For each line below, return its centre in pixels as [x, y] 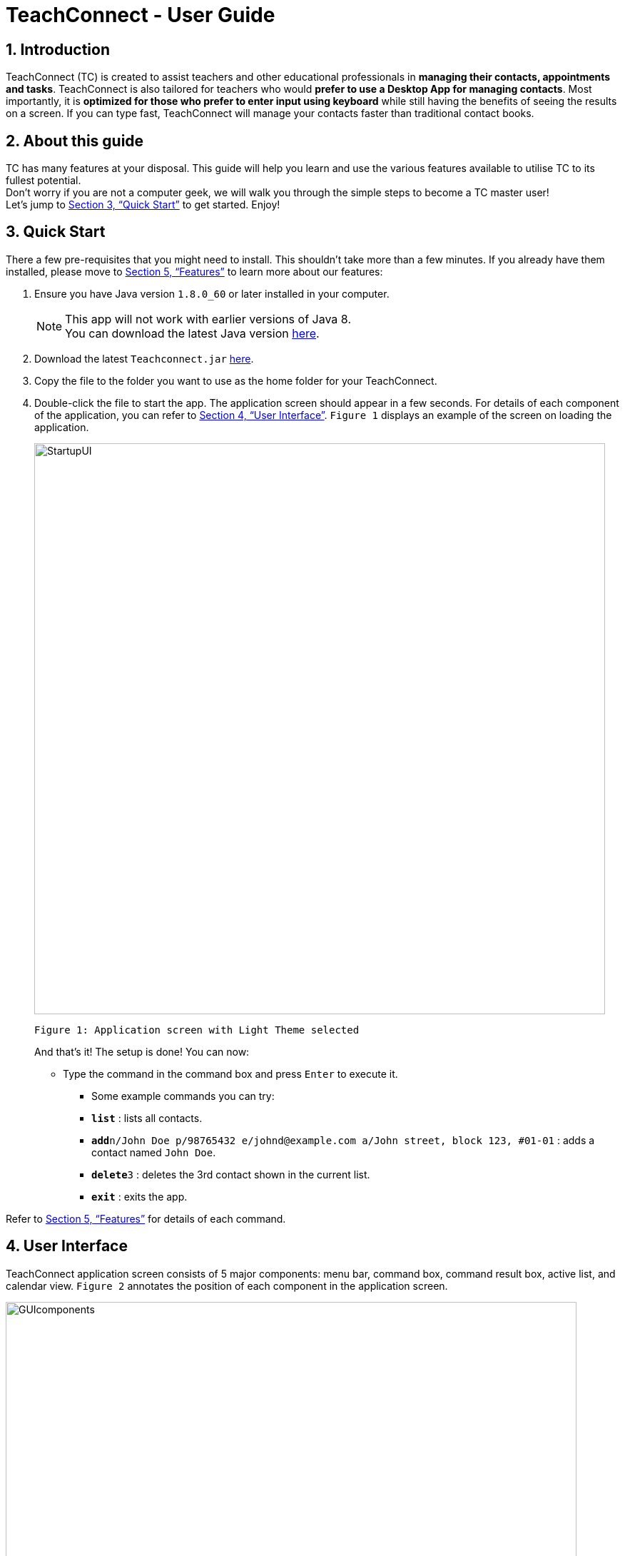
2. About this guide [75, 141]
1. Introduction [58, 49]
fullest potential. [44, 181]
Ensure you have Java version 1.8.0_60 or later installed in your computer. [212, 293]
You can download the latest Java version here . [192, 333]
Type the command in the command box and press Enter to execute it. [230, 1073]
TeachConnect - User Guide [141, 15]
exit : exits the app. [139, 1196]
